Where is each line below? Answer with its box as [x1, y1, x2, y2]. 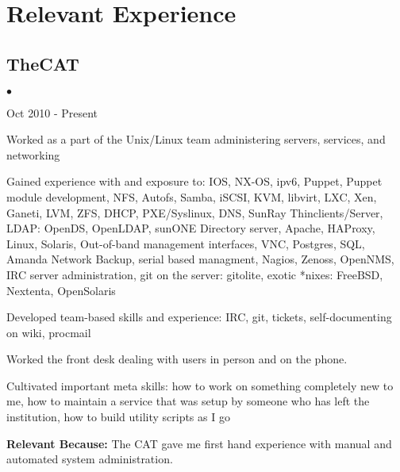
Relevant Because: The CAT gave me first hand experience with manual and [6, 435, 392, 451]
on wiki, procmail [6, 324, 91, 340]
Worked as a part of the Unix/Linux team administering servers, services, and [6, 131, 386, 148]
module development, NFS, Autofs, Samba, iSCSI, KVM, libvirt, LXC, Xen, [6, 188, 377, 205]
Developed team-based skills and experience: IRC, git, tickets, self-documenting [6, 309, 392, 325]
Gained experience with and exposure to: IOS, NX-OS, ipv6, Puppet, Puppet [6, 173, 383, 190]
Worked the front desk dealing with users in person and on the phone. [6, 351, 348, 367]
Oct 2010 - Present [6, 104, 98, 121]
